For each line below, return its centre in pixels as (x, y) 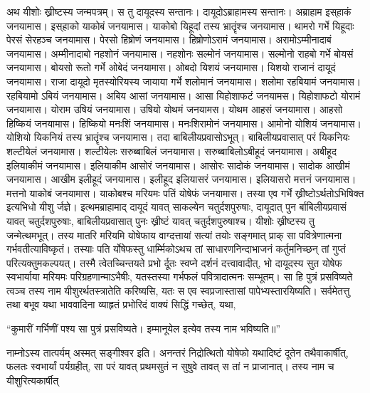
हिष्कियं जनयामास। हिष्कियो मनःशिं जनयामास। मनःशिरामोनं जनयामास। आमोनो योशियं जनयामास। (184, 123)
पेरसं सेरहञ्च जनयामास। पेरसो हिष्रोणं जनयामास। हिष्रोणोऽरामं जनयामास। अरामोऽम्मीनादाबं (169, 40)
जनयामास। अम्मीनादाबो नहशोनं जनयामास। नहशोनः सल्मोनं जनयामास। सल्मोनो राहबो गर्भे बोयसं (180, 53)
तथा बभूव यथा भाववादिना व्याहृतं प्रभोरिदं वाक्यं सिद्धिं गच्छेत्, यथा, (121, 304)
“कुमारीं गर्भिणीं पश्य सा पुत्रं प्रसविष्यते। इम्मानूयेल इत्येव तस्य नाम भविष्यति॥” (144, 329)
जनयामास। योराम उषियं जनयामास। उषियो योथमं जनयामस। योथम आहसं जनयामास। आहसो (175, 109)
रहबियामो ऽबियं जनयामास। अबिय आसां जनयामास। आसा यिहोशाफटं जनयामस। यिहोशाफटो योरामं (184, 95)
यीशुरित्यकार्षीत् (33, 380)
